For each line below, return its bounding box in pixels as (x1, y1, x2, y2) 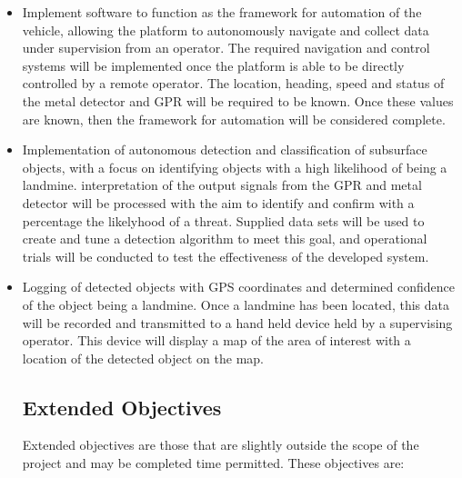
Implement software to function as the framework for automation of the (22, 3, 422, 21)
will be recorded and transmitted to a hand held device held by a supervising (22, 313, 453, 332)
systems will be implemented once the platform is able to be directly (22, 55, 405, 75)
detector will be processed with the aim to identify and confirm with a (22, 193, 415, 212)
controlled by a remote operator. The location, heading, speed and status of (22, 74, 445, 93)
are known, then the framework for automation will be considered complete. (22, 109, 446, 128)
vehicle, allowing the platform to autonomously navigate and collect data (22, 20, 429, 39)
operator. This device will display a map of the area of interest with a (22, 331, 411, 350)
